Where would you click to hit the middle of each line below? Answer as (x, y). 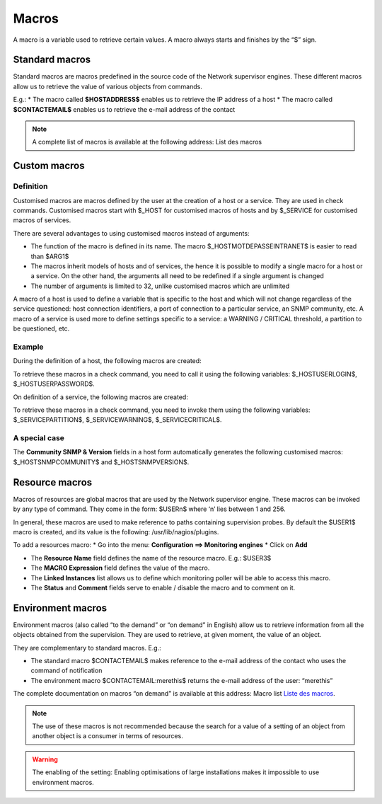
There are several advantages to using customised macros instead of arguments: (131, 233)
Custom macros (49, 166)
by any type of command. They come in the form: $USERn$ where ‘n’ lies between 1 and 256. (149, 509)
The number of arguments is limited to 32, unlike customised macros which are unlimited (160, 286)
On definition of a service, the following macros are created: (101, 397)
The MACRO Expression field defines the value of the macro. (120, 568)
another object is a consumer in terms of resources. (108, 736)
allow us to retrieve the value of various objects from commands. (108, 86)
